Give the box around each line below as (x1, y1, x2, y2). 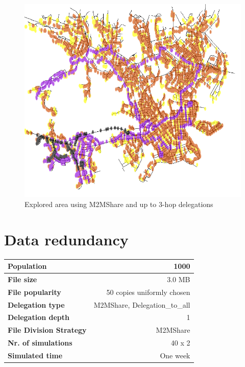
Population (8, 261, 47, 271)
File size (8, 273, 37, 284)
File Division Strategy (8, 325, 87, 335)
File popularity (8, 286, 61, 297)
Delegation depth (8, 312, 70, 323)
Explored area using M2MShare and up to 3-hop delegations (24, 198, 213, 209)
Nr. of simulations (8, 337, 72, 348)
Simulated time (8, 350, 63, 360)
